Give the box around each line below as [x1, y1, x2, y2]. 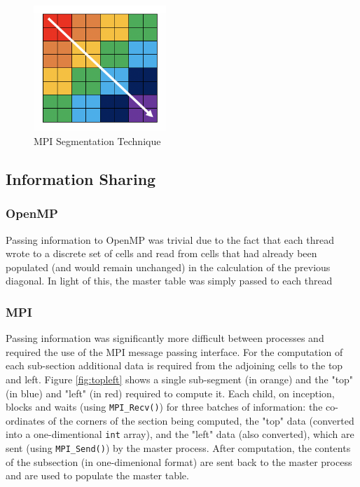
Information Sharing [6, 167, 156, 189]
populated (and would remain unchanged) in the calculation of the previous [6, 259, 331, 274]
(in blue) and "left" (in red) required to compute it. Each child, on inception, [6, 385, 335, 400]
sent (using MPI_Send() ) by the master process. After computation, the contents [6, 441, 351, 455]
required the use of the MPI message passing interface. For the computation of [6, 344, 343, 359]
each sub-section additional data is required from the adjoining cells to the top [6, 358, 343, 373]
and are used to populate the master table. [6, 468, 189, 483]
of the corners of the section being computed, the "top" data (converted [48, 413, 354, 427]
